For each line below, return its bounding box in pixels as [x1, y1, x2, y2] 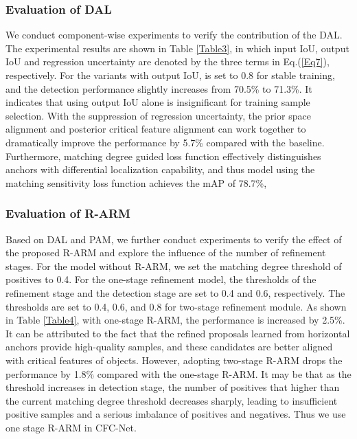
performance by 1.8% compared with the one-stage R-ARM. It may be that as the [5, 366, 352, 381]
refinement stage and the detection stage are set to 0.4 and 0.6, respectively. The [5, 285, 345, 300]
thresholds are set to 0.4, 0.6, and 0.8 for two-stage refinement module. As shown [5, 299, 347, 313]
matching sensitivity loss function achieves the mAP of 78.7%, [5, 175, 267, 190]
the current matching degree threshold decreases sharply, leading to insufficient [5, 393, 338, 407]
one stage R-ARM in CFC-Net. [5, 420, 137, 434]
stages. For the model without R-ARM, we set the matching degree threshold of [5, 258, 342, 273]
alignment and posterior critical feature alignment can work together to [5, 122, 306, 136]
